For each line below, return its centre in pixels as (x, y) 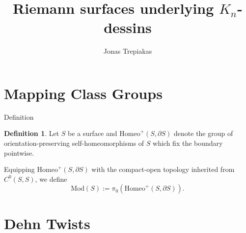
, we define (51, 179)
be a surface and (93, 133)
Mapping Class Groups (83, 93)
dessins (128, 27)
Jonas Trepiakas (128, 51)
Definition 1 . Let (32, 133)
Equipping (19, 169)
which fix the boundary (188, 143)
